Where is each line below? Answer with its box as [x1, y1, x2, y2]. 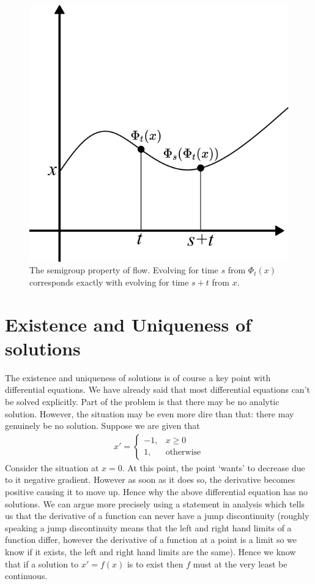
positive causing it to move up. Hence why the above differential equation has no [5, 485, 308, 498]
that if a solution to [5, 557, 79, 570]
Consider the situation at [5, 461, 99, 474]
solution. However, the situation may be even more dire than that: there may [5, 407, 294, 420]
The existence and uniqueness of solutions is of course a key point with [5, 371, 271, 384]
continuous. [5, 569, 48, 582]
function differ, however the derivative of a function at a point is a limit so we [5, 533, 297, 546]
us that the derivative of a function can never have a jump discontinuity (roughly [5, 509, 309, 522]
